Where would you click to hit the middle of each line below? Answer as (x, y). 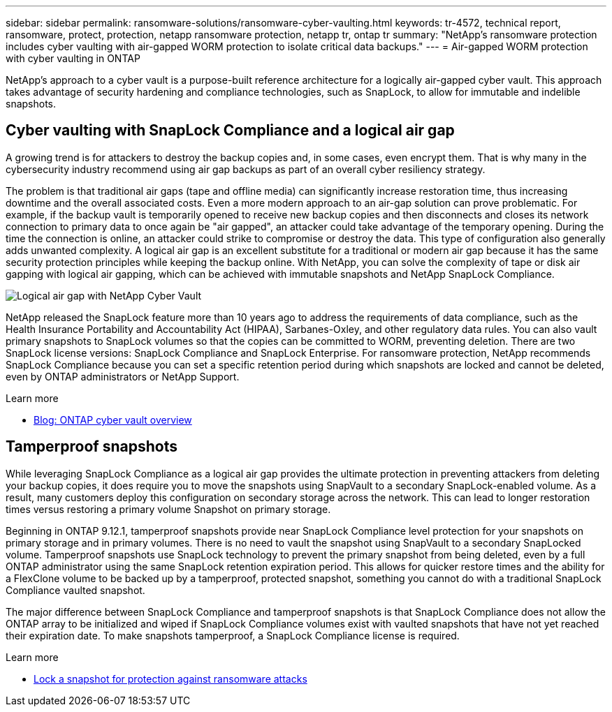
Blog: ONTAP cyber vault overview (113, 420)
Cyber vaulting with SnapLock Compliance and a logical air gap (230, 131)
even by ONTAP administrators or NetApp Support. (123, 376)
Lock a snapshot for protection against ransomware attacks (170, 678)
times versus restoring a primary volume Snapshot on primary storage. (168, 509)
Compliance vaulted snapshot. (75, 590)
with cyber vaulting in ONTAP (73, 58)
